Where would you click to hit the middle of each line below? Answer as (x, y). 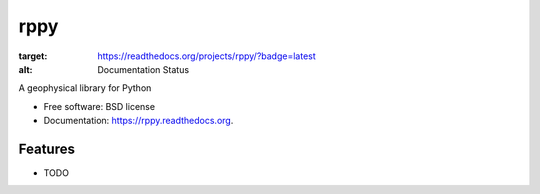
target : (33, 56)
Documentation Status (143, 69)
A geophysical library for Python (85, 88)
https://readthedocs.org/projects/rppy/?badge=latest (207, 56)
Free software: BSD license (99, 106)
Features (46, 148)
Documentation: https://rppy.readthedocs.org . (138, 121)
